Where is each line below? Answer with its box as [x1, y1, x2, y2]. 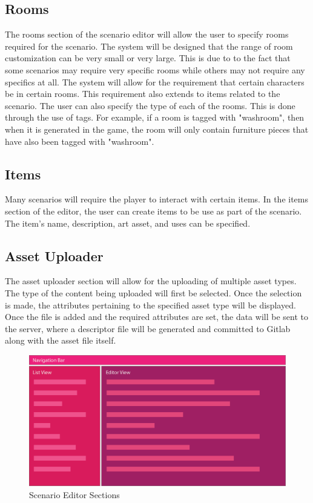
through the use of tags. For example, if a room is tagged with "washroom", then [5, 111, 305, 124]
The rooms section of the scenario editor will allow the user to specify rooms [5, 28, 289, 41]
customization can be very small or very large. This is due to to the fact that [5, 52, 291, 64]
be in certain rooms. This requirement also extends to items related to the [5, 87, 280, 100]
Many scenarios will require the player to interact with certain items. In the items [5, 193, 309, 205]
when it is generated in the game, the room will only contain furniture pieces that [5, 122, 309, 135]
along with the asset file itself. [5, 334, 116, 347]
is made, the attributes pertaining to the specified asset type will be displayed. [5, 298, 296, 311]
